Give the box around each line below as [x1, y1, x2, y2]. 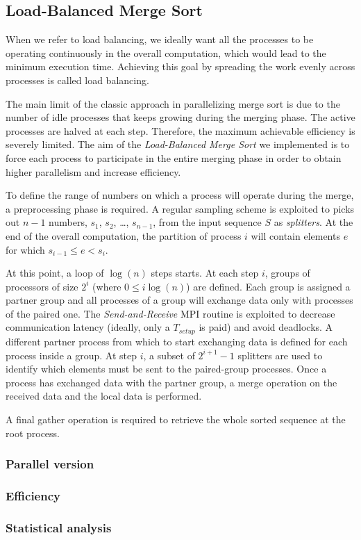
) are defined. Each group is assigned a [186, 279, 351, 293]
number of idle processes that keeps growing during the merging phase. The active [6, 110, 355, 124]
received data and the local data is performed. [6, 388, 202, 403]
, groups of [265, 265, 310, 280]
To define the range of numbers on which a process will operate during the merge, [6, 188, 354, 202]
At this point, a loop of [6, 265, 104, 280]
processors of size [6, 279, 78, 293]
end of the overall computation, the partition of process [6, 228, 242, 243]
